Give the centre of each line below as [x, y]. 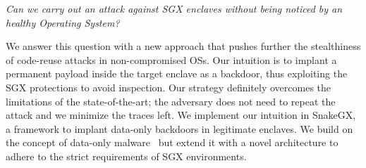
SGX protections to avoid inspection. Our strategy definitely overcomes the [169, 87]
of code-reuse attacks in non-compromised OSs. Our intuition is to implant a [171, 59]
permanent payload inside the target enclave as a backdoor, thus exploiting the [177, 73]
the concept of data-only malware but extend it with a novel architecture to [172, 142]
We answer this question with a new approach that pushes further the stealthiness [183, 46]
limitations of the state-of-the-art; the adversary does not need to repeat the [171, 101]
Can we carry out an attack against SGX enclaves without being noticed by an [174, 8]
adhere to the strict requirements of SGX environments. [126, 156]
